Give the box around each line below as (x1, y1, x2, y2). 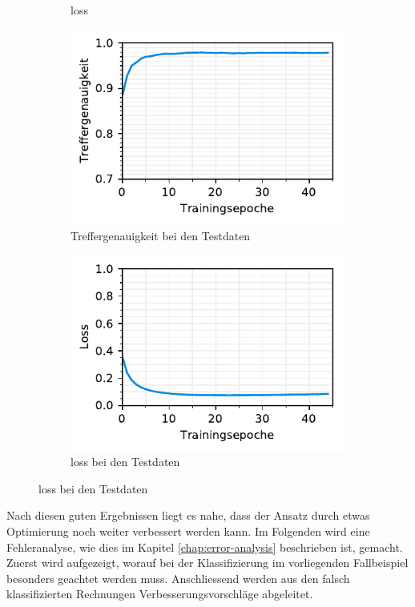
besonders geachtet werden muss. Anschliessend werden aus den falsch (6, 569, 350, 586)
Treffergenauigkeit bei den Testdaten (71, 227, 251, 244)
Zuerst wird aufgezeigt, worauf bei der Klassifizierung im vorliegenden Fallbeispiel (6, 554, 409, 571)
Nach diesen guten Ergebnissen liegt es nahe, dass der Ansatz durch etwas (6, 507, 370, 524)
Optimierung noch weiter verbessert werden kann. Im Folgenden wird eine (6, 522, 370, 539)
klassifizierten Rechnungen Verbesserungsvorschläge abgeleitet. (6, 585, 313, 602)
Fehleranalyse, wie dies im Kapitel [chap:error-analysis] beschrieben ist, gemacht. (6, 538, 403, 555)
